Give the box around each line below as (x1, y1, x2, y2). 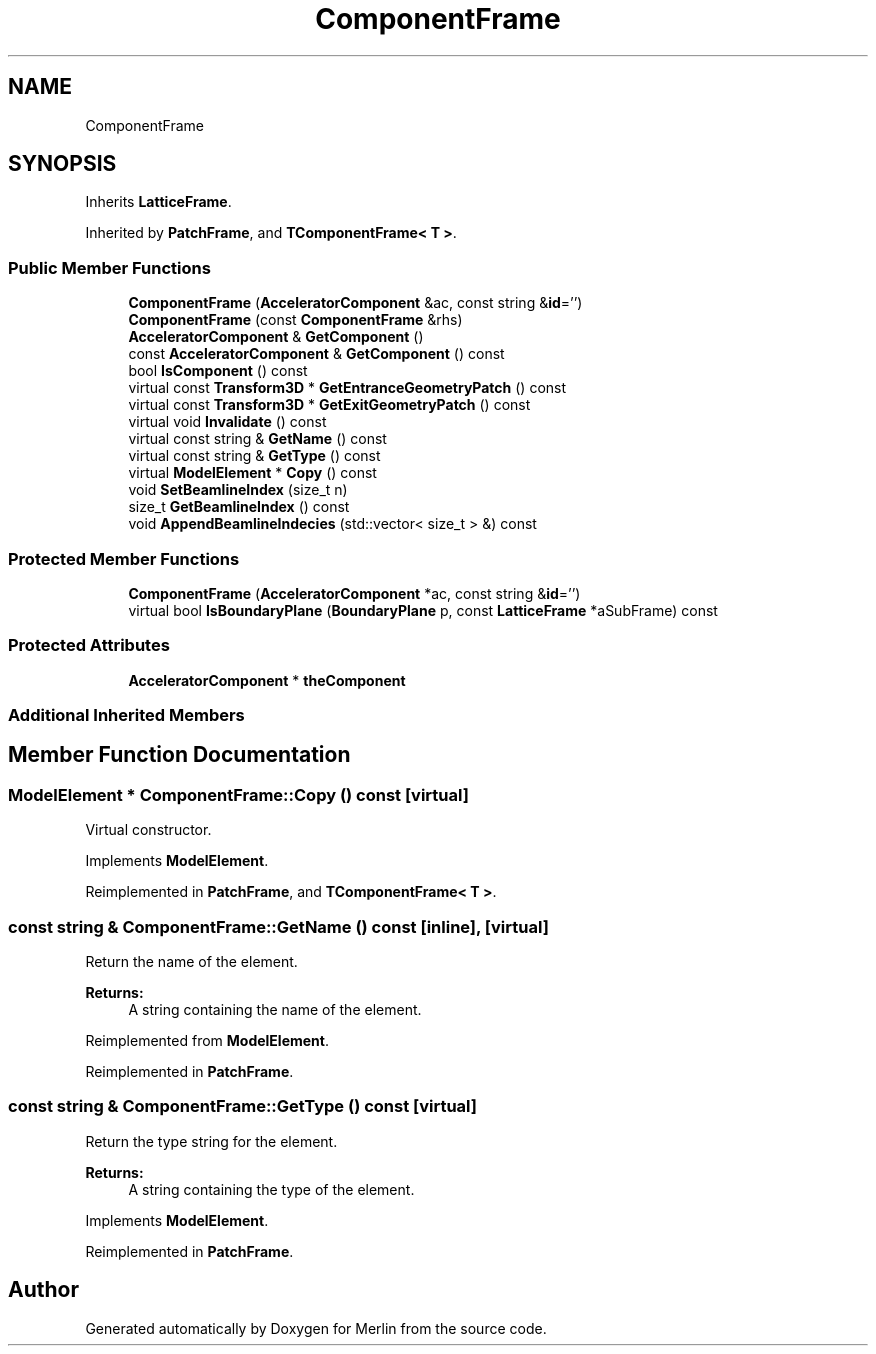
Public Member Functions (8, 257, 211, 278)
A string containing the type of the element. (128, 1180, 415, 1198)
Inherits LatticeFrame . (85, 193, 232, 211)
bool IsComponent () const (128, 362, 308, 380)
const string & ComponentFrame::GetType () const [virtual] (8, 1096, 478, 1117)
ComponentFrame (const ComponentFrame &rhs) (128, 311, 463, 329)
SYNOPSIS (8, 151, 117, 177)
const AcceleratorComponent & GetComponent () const (128, 345, 505, 363)
